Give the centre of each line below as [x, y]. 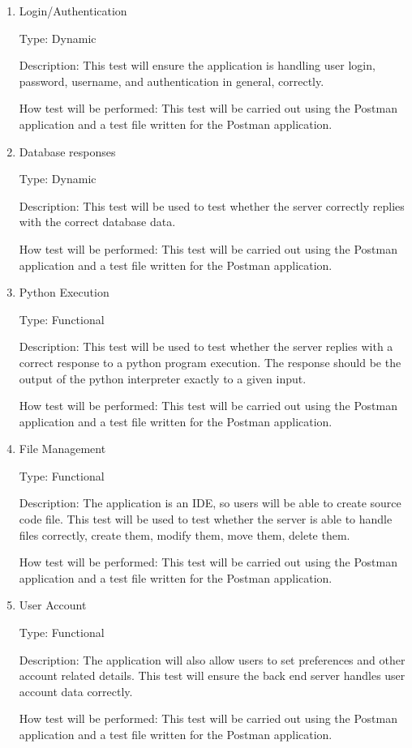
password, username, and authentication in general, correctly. [172, 81]
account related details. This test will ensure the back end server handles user [212, 675]
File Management [62, 449]
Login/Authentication [73, 11]
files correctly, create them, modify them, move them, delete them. [185, 534]
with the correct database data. [97, 222]
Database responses [67, 151]
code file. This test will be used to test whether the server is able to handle [206, 519]
